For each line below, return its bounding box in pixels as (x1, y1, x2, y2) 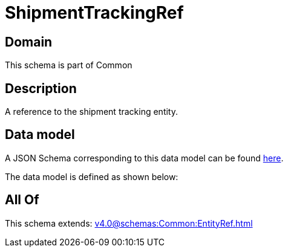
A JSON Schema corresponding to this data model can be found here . (5, 152, 284, 163)
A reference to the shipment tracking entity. (5, 106, 178, 117)
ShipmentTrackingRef (5, 2, 184, 23)
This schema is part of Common (5, 60, 133, 71)
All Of (5, 192, 39, 208)
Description (5, 80, 77, 96)
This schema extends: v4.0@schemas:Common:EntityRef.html (5, 218, 253, 228)
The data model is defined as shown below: (5, 171, 178, 182)
